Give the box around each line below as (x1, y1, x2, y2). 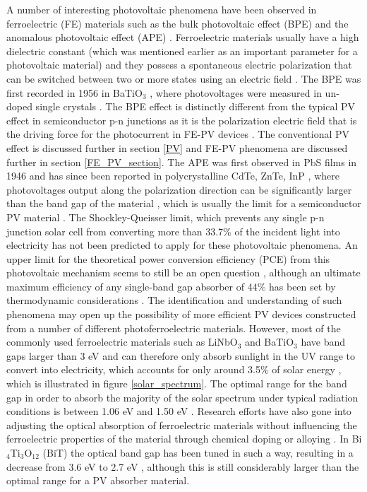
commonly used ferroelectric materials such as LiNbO (6, 334, 238, 349)
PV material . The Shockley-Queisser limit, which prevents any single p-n (6, 209, 325, 224)
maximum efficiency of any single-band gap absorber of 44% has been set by (6, 279, 336, 293)
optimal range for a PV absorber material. (6, 473, 190, 488)
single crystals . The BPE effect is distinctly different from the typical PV (35, 99, 355, 114)
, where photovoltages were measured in (150, 85, 322, 100)
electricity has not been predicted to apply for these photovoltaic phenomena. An (6, 238, 358, 252)
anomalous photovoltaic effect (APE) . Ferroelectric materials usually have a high (6, 30, 359, 45)
